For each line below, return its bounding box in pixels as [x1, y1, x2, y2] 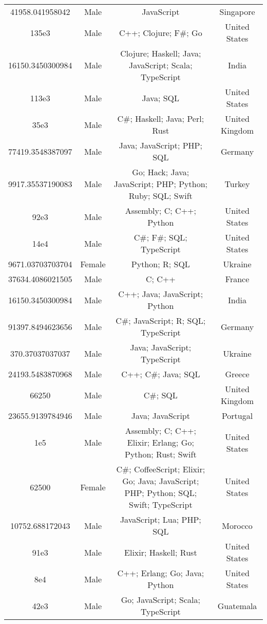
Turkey [224, 178, 250, 190]
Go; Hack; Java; [132, 166, 189, 178]
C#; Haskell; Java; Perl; [117, 113, 204, 124]
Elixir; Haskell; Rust [124, 546, 197, 558]
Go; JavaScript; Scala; [121, 594, 200, 605]
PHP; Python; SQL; [124, 487, 197, 499]
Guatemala [217, 599, 257, 612]
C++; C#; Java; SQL [121, 368, 200, 380]
